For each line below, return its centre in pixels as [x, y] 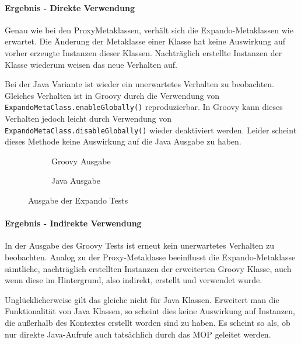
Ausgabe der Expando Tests [78, 200]
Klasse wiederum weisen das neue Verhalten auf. [91, 64]
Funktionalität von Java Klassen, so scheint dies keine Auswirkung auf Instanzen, [150, 311]
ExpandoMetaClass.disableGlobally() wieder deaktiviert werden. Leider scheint [151, 130]
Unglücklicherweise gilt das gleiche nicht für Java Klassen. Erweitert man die [142, 299]
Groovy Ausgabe [81, 161]
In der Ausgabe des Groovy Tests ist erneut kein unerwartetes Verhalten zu [139, 245]
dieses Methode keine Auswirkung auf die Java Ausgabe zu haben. [123, 141]
